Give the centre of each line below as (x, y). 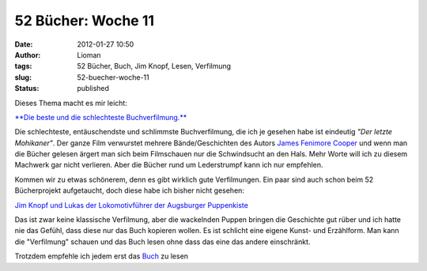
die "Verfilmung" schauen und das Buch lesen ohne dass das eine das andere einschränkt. (162, 242)
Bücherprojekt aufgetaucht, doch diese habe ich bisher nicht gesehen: (130, 190)
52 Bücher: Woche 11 (84, 21)
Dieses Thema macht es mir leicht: (71, 103)
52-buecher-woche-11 (113, 77)
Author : (28, 55)
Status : (27, 88)
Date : (24, 44)
